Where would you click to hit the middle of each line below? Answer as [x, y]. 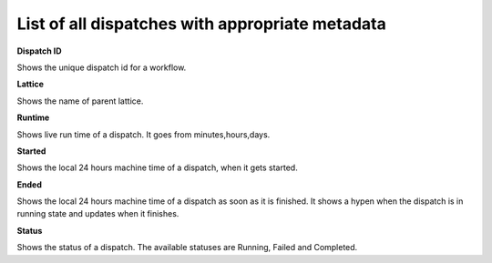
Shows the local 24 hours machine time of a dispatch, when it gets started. [157, 167]
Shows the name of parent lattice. [80, 101]
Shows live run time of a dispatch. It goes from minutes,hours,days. [143, 134]
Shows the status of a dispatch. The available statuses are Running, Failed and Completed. [187, 248]
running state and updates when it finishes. [98, 214]
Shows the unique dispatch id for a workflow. [102, 67]
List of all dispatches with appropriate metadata [201, 24]
